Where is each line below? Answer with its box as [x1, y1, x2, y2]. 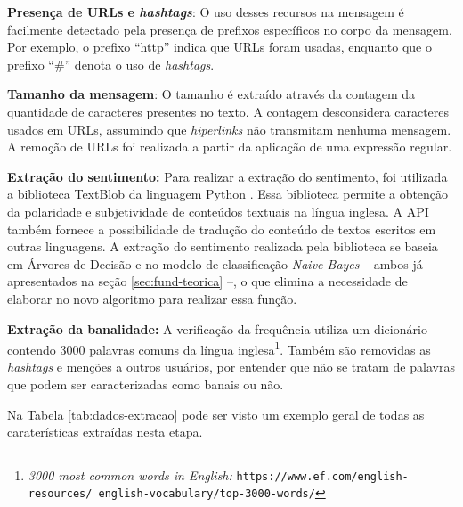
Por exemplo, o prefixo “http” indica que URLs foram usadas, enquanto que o [7, 37, 432, 56]
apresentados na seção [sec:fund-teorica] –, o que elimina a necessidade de [7, 272, 408, 290]
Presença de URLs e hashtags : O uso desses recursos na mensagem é [7, 3, 404, 20]
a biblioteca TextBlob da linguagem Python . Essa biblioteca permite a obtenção [7, 184, 449, 203]
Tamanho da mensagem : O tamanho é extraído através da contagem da [7, 85, 416, 103]
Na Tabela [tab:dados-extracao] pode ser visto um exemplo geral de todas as [7, 405, 425, 423]
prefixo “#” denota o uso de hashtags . [7, 54, 215, 73]
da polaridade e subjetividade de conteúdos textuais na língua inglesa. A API [7, 201, 429, 220]
